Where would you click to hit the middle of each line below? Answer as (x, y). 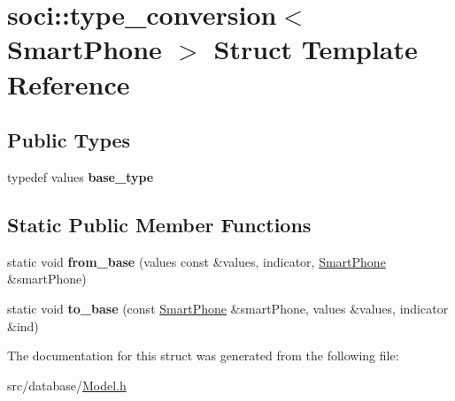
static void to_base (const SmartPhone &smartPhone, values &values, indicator (228, 308)
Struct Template (316, 49)
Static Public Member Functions (159, 224)
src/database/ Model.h (67, 385)
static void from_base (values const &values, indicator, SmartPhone (197, 261)
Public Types (69, 140)
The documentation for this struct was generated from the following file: (203, 356)
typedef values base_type (81, 176)
